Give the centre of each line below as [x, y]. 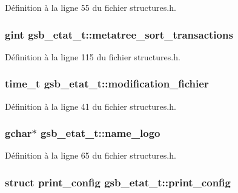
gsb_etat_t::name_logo [101, 133]
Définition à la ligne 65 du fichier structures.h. [91, 155]
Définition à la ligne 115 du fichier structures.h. [93, 56]
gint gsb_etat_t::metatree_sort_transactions [119, 34]
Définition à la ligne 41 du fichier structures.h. [91, 106]
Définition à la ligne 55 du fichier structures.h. [91, 7]
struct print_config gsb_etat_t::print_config [118, 182]
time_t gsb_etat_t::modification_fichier [107, 84]
